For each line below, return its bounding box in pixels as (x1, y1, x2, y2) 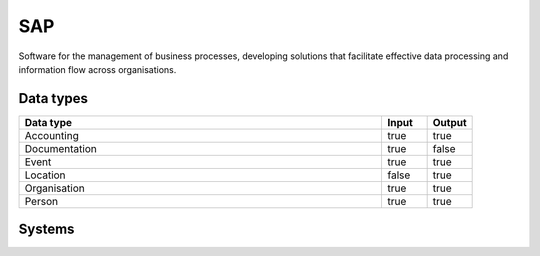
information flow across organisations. (18, 63, 177, 75)
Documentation (24, 141, 97, 155)
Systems (18, 221, 75, 238)
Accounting (24, 128, 79, 142)
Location (24, 168, 66, 182)
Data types (18, 90, 89, 107)
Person (24, 194, 59, 208)
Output (432, 115, 467, 129)
